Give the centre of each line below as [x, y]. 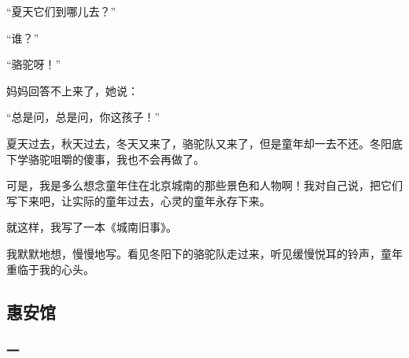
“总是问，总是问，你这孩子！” [83, 117]
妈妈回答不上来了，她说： [72, 90]
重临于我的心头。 [50, 269]
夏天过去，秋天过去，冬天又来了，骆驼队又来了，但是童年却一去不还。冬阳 [199, 143]
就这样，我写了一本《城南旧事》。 [92, 227]
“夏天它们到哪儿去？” [61, 11]
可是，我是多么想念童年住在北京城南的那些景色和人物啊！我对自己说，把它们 [204, 185]
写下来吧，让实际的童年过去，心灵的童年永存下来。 [138, 200]
